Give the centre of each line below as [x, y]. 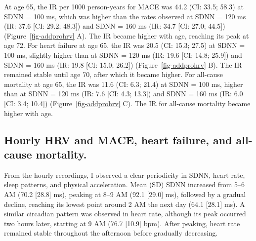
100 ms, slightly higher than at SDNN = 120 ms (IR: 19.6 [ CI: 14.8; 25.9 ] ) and [123, 55]
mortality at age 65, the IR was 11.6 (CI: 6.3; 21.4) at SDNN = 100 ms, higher [124, 84]
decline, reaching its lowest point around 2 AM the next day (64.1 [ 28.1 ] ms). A [125, 204]
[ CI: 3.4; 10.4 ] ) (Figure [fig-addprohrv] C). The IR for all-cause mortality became [127, 103]
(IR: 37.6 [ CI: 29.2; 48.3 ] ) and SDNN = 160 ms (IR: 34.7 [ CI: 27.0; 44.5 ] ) [115, 26]
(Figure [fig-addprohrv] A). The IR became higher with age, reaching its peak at [127, 35]
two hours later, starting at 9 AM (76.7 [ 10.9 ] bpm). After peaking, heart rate [122, 223]
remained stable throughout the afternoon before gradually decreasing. [111, 233]
